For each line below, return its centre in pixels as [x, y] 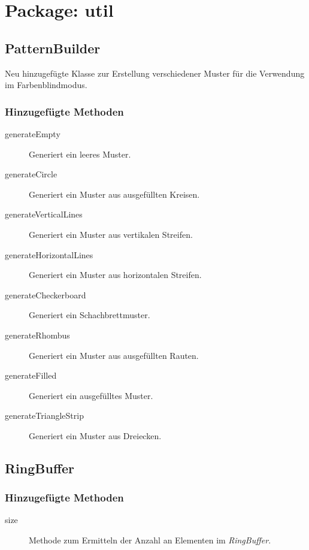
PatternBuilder [53, 48]
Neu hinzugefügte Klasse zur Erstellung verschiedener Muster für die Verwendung [155, 73]
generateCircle [31, 174]
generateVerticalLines [44, 214]
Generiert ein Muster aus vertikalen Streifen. [111, 234]
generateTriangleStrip [44, 415]
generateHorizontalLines [49, 254]
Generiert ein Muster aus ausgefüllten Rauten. [114, 355]
